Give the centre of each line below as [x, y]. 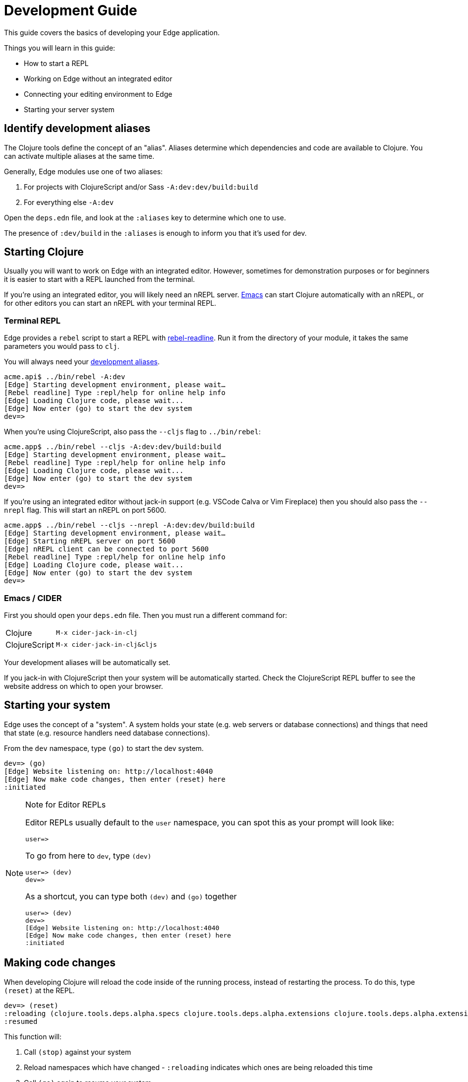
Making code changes [60, 963]
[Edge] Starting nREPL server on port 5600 [90, 541]
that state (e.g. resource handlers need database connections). [107, 733]
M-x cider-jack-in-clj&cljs [107, 645]
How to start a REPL [56, 63]
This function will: [33, 1036]
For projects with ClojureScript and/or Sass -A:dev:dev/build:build [141, 187]
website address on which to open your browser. [84, 686]
